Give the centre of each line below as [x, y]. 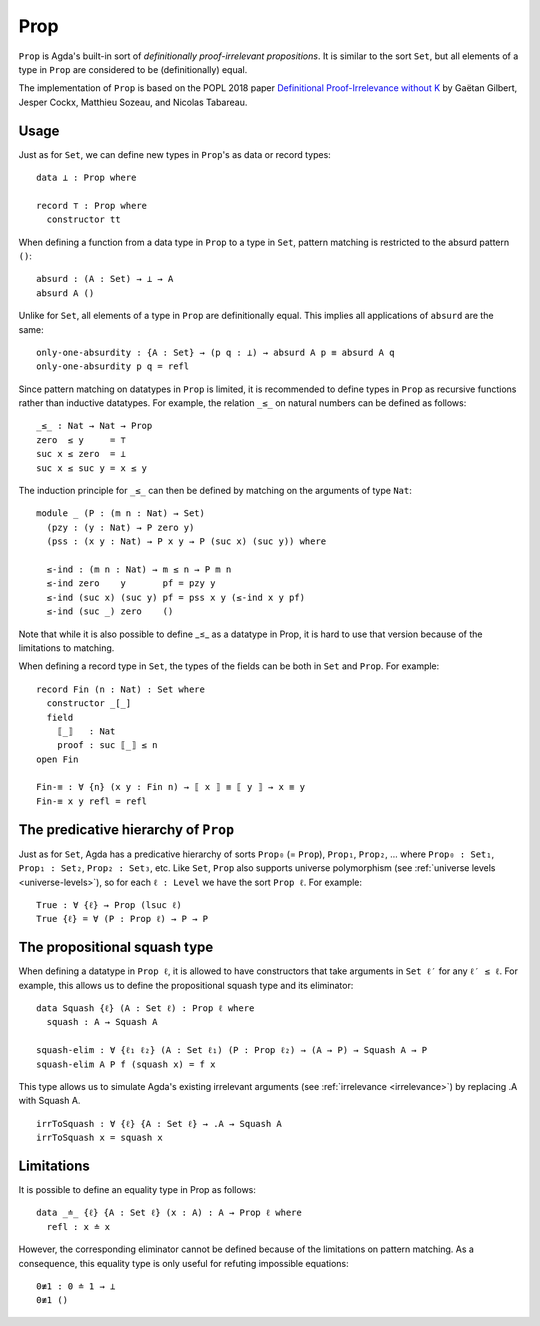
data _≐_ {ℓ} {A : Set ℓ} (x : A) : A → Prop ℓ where [169, 1213]
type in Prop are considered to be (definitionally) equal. [133, 69]
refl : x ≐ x [78, 1226]
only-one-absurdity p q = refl [113, 366]
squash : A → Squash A [102, 1022]
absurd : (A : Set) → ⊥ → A [105, 279]
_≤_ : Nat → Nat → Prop [94, 426]
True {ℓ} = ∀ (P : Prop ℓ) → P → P [122, 919]
